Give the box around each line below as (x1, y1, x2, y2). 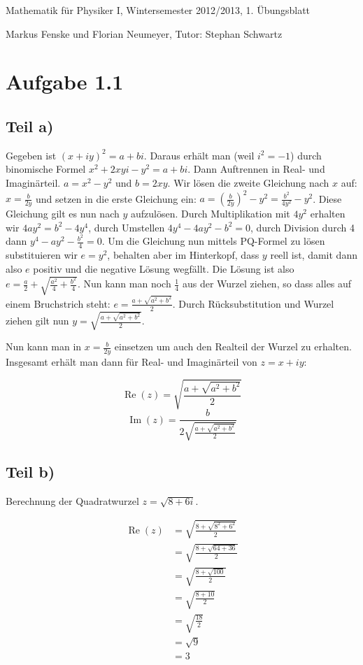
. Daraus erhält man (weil (143, 148, 255, 162)
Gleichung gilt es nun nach (6, 206, 120, 221)
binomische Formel (6, 162, 86, 176)
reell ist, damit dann (270, 248, 357, 262)
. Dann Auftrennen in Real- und (187, 162, 325, 176)
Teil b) (6, 460, 55, 482)
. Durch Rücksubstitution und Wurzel (172, 296, 334, 310)
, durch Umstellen (88, 220, 165, 234)
